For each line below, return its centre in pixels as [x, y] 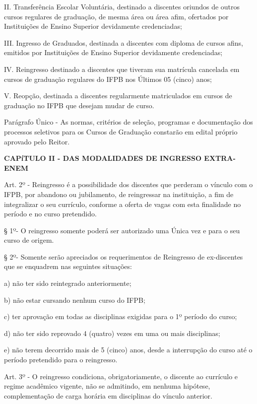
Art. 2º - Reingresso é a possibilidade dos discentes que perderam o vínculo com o [128, 184]
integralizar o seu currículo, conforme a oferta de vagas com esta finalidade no [123, 204]
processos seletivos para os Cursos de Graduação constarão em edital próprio [121, 131]
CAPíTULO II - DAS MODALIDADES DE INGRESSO [103, 158]
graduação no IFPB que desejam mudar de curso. [79, 105]
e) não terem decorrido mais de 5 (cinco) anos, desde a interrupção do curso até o [128, 350]
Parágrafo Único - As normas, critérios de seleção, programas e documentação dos [128, 122]
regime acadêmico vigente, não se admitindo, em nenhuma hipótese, [107, 386]
